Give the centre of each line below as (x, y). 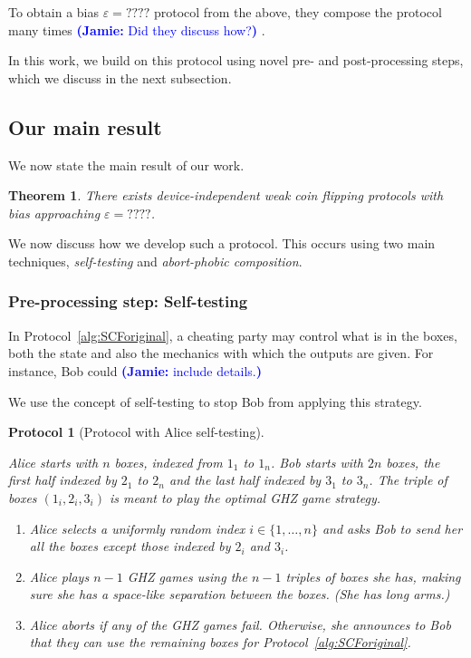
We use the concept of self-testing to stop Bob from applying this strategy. (215, 401)
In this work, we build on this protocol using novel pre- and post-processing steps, (236, 60)
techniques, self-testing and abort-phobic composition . (155, 261)
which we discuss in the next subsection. (120, 77)
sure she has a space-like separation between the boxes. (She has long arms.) (240, 594)
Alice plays (59, 576)
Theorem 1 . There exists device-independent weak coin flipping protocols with (226, 195)
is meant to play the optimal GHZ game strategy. (245, 497)
